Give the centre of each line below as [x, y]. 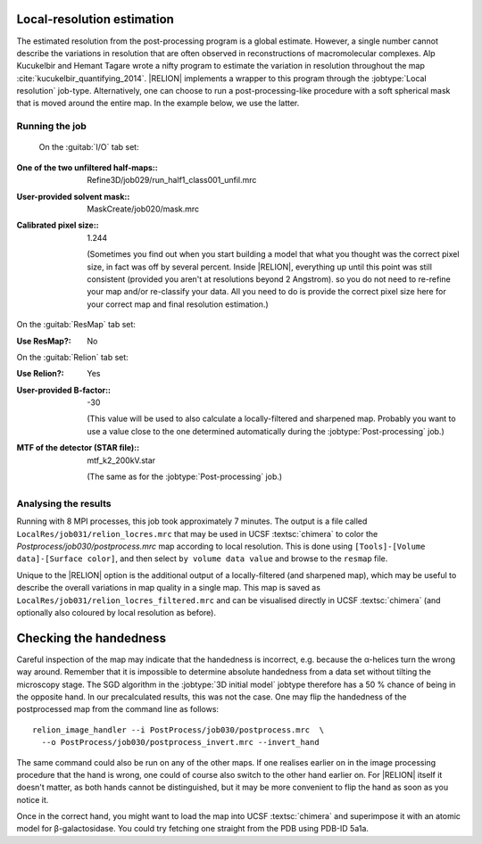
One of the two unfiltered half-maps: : [87, 167]
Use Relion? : [40, 374]
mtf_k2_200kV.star [121, 460]
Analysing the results [64, 503]
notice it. [33, 799]
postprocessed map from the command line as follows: [117, 709]
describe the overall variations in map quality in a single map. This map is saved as [169, 588]
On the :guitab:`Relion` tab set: [72, 357]
